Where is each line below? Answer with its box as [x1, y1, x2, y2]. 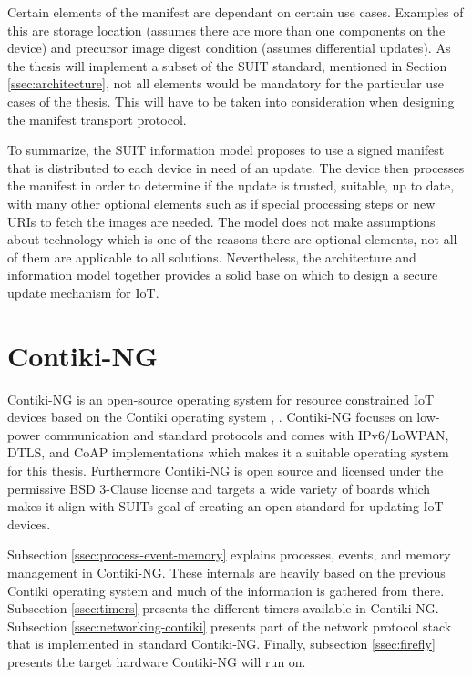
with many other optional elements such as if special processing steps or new [7, 193, 436, 212]
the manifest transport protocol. [7, 109, 187, 128]
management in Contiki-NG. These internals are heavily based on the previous [7, 562, 446, 581]
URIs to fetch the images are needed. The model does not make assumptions [7, 211, 436, 231]
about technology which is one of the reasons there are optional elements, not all [7, 230, 457, 249]
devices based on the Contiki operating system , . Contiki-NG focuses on [7, 407, 413, 426]
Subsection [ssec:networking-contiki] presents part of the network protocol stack [7, 616, 452, 635]
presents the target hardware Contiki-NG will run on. [7, 651, 306, 671]
